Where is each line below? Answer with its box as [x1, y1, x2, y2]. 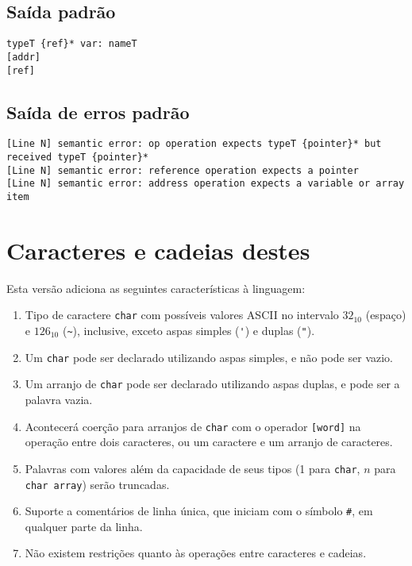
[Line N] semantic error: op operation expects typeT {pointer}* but [6, 138, 382, 150]
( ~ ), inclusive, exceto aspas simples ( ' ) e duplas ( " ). [62, 322, 315, 339]
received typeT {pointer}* [6, 152, 148, 164]
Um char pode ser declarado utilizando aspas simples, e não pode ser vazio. [25, 348, 393, 365]
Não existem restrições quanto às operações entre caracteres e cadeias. [25, 545, 367, 561]
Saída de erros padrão [6, 99, 190, 124]
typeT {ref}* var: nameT [6, 38, 137, 50]
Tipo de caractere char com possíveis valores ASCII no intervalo [25, 306, 339, 323]
